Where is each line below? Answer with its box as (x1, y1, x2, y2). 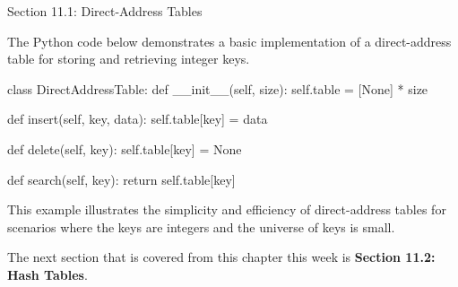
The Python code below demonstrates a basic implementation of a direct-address (7, 31, 452, 50)
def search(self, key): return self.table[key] (7, 170, 236, 188)
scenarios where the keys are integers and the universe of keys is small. (7, 217, 395, 236)
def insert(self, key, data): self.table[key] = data (7, 109, 268, 128)
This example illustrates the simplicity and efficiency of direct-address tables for (7, 200, 446, 219)
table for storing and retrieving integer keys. (7, 49, 250, 68)
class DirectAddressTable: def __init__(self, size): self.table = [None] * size (7, 79, 428, 98)
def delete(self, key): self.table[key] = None (7, 139, 242, 158)
